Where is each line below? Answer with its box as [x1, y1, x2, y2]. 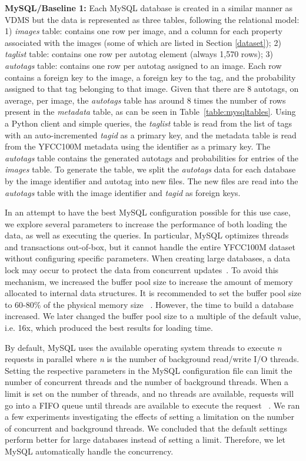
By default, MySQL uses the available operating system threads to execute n [5, 341, 282, 353]
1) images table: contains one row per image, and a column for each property [5, 25, 282, 37]
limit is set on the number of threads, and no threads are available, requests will [5, 387, 294, 399]
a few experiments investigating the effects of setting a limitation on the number [5, 410, 294, 423]
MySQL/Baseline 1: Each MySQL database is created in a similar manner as [5, 2, 293, 14]
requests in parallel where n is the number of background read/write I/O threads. [5, 353, 300, 365]
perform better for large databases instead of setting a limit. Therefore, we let [5, 433, 285, 446]
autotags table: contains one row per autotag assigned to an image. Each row [5, 59, 282, 71]
